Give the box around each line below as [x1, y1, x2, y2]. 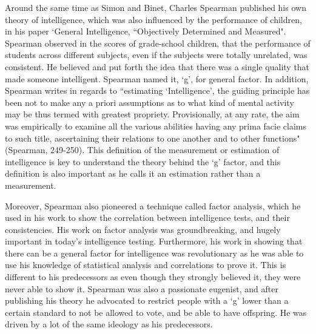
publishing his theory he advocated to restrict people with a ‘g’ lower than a [5, 294, 289, 307]
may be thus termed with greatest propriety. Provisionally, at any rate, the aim [5, 108, 300, 120]
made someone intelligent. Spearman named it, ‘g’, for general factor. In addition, [5, 72, 309, 85]
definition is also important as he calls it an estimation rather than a [5, 167, 261, 180]
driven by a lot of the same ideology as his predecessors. [5, 318, 213, 330]
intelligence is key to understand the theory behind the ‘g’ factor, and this [5, 155, 281, 168]
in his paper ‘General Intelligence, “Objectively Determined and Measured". [5, 25, 286, 38]
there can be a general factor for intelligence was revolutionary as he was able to [5, 246, 304, 259]
